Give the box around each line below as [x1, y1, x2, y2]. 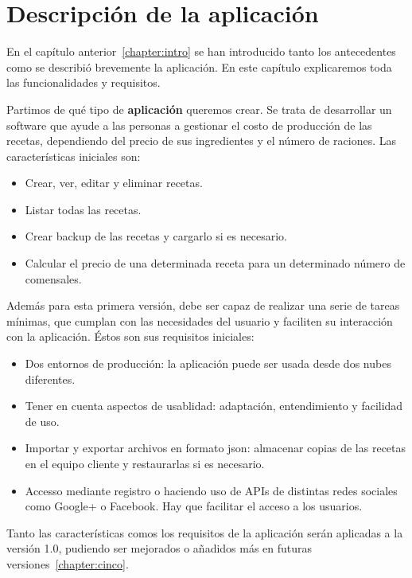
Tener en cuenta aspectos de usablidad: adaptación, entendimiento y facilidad [25, 397, 403, 414]
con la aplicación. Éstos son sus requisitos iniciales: [6, 328, 255, 345]
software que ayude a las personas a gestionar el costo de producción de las [6, 116, 372, 133]
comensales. [25, 270, 82, 287]
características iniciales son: [6, 147, 141, 164]
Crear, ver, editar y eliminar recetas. [25, 174, 203, 191]
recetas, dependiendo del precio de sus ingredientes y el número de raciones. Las [6, 132, 397, 149]
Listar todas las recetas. [25, 201, 142, 217]
